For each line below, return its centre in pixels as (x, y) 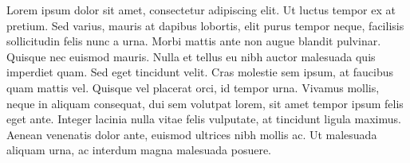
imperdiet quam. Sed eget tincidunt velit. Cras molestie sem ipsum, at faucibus (200, 72)
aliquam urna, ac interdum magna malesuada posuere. (139, 150)
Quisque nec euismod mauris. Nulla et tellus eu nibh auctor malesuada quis (191, 56)
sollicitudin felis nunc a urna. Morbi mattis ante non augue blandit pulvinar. (194, 41)
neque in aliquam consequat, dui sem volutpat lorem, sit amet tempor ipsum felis (205, 103)
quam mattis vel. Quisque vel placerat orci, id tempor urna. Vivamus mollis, (193, 87)
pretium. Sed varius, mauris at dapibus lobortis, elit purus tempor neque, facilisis (205, 25)
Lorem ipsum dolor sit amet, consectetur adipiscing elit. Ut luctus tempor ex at (201, 10)
